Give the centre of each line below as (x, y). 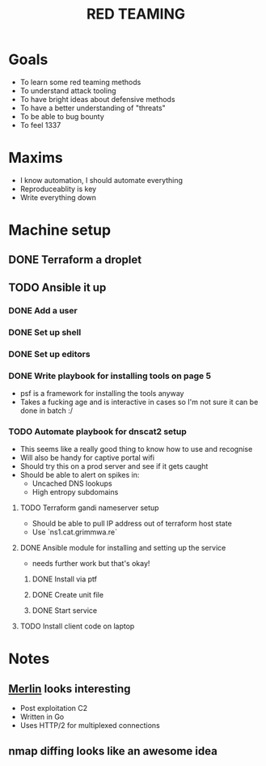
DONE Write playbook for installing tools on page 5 (110, 376)
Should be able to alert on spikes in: (80, 475)
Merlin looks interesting (70, 689)
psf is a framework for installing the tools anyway (102, 393)
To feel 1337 (40, 125)
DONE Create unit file (68, 595)
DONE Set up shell (45, 332)
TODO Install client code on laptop (77, 626)
